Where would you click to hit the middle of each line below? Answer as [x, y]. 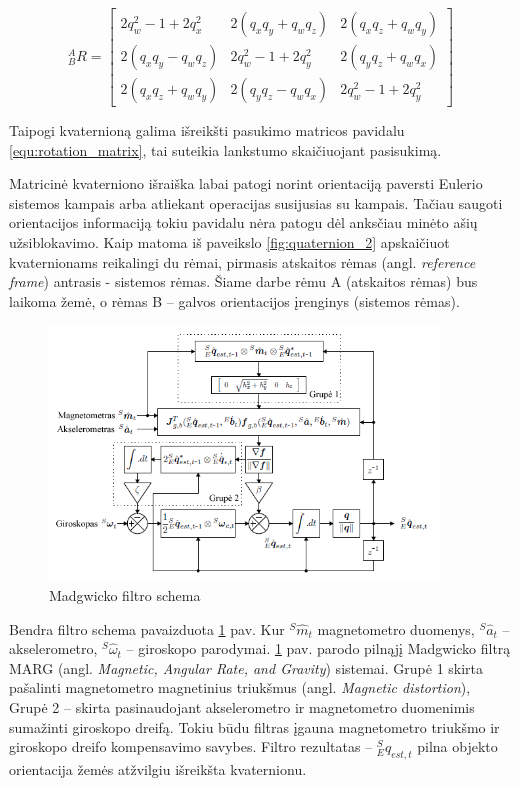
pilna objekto [457, 746]
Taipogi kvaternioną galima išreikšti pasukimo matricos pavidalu [207, 130]
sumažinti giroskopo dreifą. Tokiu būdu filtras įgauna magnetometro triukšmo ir [254, 726]
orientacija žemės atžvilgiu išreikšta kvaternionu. [158, 769]
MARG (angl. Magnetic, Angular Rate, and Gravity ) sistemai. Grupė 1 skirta [246, 667]
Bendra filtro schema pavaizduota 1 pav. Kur [147, 628]
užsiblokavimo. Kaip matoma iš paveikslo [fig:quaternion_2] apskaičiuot [229, 242]
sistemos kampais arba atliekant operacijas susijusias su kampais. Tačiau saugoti [256, 202]
